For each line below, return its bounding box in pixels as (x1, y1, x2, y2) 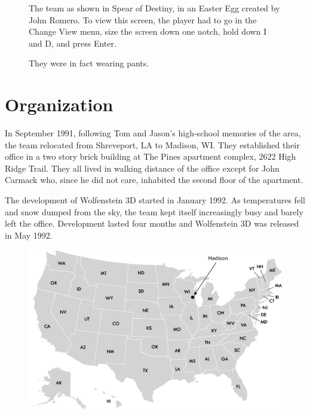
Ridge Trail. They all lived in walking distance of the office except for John (5, 161, 280, 174)
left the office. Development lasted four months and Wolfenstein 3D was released (5, 217, 299, 230)
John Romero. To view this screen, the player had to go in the (29, 13, 257, 26)
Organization (5, 92, 113, 117)
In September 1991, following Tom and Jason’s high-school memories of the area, (5, 127, 301, 139)
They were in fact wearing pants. (29, 57, 149, 69)
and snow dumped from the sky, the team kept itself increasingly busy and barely (5, 205, 303, 218)
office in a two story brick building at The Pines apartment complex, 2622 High (5, 150, 296, 163)
